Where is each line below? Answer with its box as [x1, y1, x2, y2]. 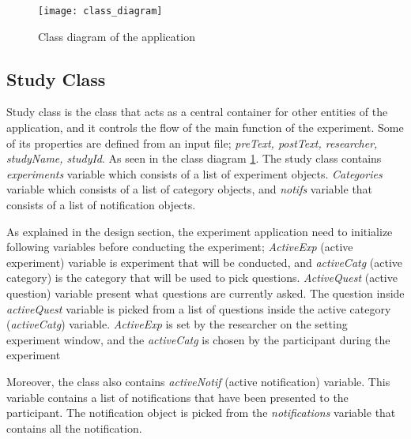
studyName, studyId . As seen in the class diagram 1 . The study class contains [6, 150, 382, 167]
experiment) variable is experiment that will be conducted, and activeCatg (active [6, 253, 403, 270]
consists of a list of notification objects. [6, 197, 196, 213]
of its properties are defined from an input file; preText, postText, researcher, [6, 134, 378, 151]
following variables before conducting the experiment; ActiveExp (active [6, 238, 353, 255]
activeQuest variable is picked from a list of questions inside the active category [6, 300, 391, 317]
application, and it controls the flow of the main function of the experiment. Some [6, 119, 404, 136]
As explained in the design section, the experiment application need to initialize [6, 223, 393, 239]
